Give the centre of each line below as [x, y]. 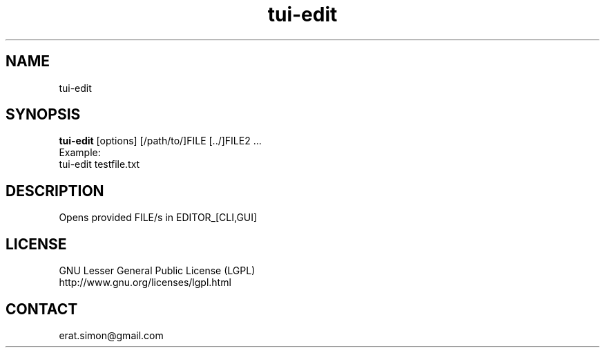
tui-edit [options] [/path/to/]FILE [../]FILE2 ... [160, 141]
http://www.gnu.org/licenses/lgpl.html [145, 283]
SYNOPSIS [43, 115]
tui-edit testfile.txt [99, 164]
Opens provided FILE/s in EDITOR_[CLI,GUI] [158, 218]
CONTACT [42, 309]
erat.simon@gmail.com [111, 335]
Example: [80, 153]
